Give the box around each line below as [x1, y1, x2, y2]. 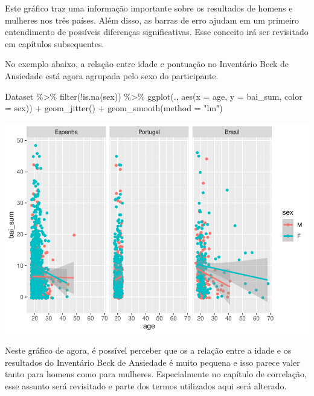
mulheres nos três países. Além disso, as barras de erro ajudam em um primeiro [5, 13, 300, 26]
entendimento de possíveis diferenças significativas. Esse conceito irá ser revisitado [5, 25, 309, 38]
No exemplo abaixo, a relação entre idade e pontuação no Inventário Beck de [5, 57, 289, 70]
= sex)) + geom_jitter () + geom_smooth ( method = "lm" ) [5, 102, 223, 114]
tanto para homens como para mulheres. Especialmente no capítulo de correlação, [5, 368, 307, 380]
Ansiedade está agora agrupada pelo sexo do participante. [5, 69, 219, 82]
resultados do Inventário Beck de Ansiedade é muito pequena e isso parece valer [5, 355, 300, 368]
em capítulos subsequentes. [5, 37, 104, 50]
